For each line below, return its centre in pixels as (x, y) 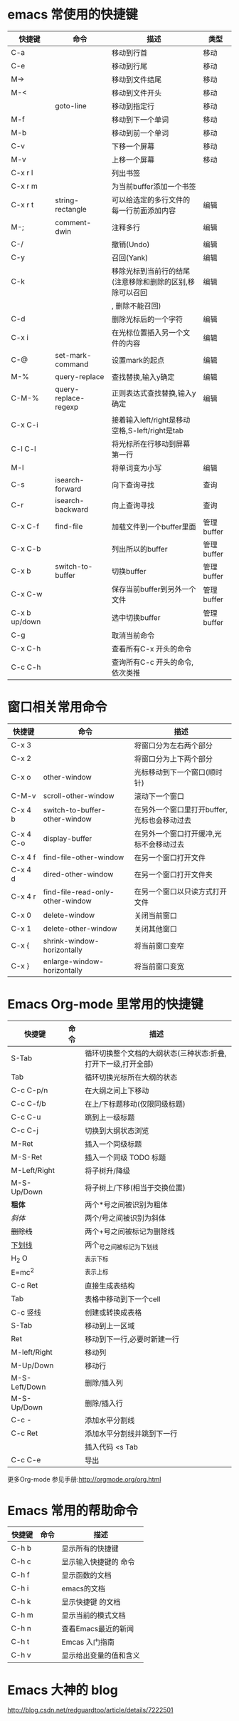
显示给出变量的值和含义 (101, 1655)
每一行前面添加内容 (144, 210)
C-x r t (22, 205)
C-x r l (22, 172)
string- (67, 200)
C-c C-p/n (30, 1090)
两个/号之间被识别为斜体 (125, 1218)
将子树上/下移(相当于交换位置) (135, 1187)
